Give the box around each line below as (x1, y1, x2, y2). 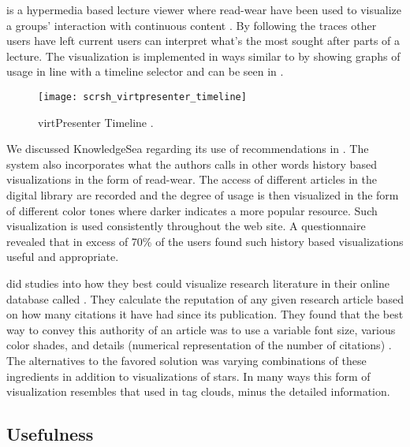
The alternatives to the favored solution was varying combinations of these (6, 352, 367, 368)
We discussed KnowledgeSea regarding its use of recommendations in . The (6, 140, 369, 157)
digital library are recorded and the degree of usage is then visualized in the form (6, 187, 399, 203)
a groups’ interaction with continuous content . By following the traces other (6, 17, 377, 33)
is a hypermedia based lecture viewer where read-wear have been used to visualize (6, 2, 401, 17)
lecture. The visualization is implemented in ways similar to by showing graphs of (6, 47, 401, 64)
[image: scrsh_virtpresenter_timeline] (38, 91, 247, 102)
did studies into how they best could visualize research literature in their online (6, 274, 389, 291)
